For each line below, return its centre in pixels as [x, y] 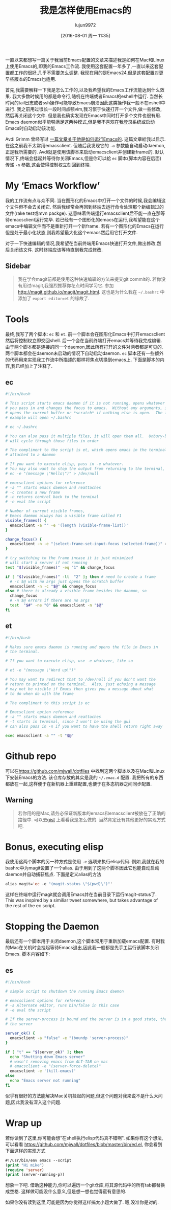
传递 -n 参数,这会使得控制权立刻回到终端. [48, 165]
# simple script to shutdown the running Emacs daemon [65, 991]
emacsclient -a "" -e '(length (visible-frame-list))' [69, 525]
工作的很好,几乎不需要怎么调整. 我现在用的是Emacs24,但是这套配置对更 [89, 73]
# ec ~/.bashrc [21, 427]
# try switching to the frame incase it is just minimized [69, 558]
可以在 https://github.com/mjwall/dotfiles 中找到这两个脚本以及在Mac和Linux [85, 771]
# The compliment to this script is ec [48, 703]
